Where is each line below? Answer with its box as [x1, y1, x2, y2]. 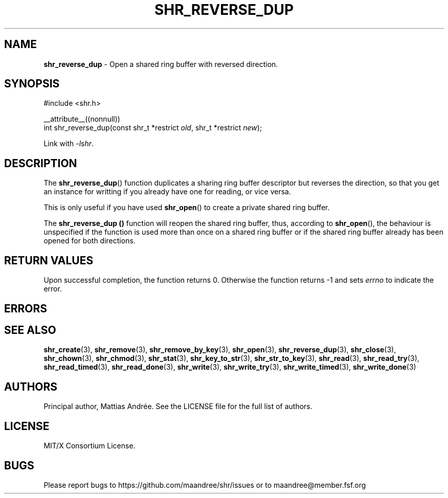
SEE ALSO [4, 323, 56, 336]
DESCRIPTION [4, 156, 77, 170]
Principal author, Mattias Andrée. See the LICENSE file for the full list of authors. [43, 402, 312, 411]
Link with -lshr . [43, 139, 94, 148]
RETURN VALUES [4, 254, 94, 267]
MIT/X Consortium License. [43, 441, 136, 450]
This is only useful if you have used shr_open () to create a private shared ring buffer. [43, 203, 330, 212]
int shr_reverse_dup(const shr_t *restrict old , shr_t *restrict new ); [43, 123, 262, 132]
